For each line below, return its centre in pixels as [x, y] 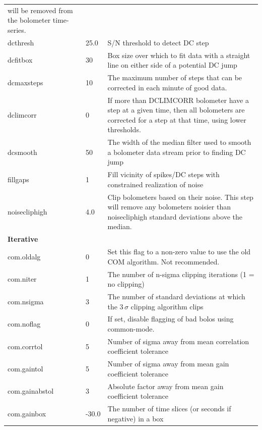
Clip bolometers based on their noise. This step [180, 197]
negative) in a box [136, 418]
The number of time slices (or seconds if [169, 409]
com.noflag [24, 324]
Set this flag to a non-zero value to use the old [179, 252]
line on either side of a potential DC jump [172, 65]
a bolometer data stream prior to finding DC [177, 152]
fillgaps [18, 179]
